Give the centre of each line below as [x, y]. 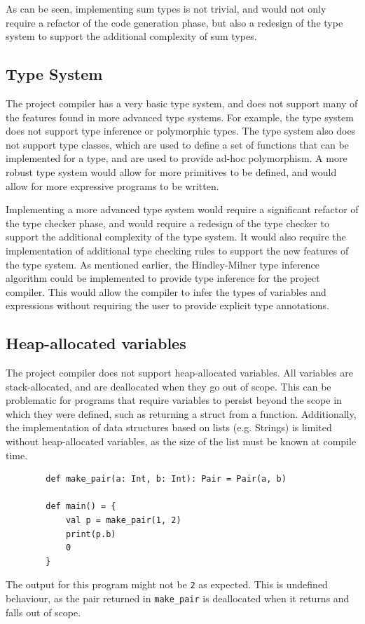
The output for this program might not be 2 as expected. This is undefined [167, 584]
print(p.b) [91, 534]
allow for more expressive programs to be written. [112, 185]
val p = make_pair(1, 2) [123, 521]
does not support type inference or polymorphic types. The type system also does [181, 131]
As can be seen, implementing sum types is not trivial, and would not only [166, 8]
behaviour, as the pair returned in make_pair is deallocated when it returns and [178, 598]
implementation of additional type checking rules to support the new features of [177, 250]
